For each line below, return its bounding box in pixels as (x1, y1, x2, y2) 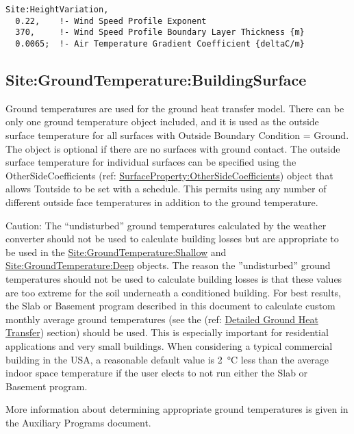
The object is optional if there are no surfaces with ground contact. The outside (5, 141, 340, 155)
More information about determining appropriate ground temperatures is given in (5, 402, 349, 416)
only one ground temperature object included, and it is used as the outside (5, 114, 319, 129)
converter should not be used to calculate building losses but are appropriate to (5, 231, 339, 246)
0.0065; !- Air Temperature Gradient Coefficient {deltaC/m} (15, 38, 305, 49)
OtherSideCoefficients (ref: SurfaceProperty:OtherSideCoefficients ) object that (5, 168, 333, 182)
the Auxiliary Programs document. (5, 415, 151, 429)
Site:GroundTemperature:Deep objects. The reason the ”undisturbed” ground (5, 258, 331, 272)
